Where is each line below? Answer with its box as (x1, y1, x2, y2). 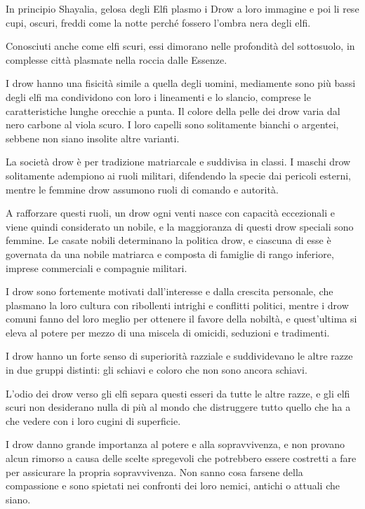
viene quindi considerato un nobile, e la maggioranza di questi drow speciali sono (6, 219, 354, 233)
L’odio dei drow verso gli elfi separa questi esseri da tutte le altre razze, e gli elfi (6, 386, 350, 400)
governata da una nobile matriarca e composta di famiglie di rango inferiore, (6, 246, 334, 261)
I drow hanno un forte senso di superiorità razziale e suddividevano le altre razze (6, 348, 353, 363)
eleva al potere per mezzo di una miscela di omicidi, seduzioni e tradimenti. (6, 325, 330, 339)
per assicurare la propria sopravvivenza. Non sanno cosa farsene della (6, 464, 303, 479)
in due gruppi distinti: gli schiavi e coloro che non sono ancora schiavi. (6, 362, 307, 377)
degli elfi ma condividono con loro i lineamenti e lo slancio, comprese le (6, 89, 311, 104)
